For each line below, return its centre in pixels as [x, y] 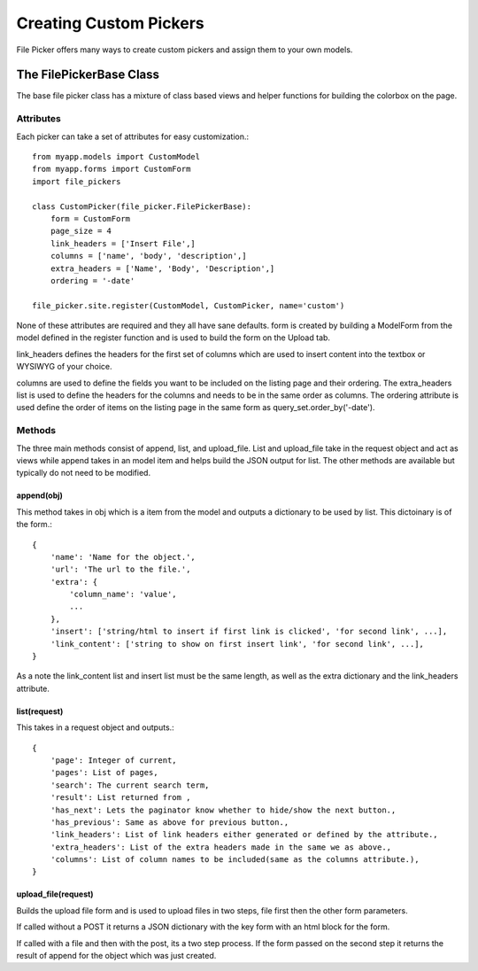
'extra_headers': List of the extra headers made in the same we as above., [221, 847]
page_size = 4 [81, 231]
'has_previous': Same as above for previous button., [170, 822]
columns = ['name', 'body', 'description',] [148, 256]
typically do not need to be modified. [83, 473]
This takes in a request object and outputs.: [95, 727]
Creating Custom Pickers [110, 23]
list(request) [40, 711]
